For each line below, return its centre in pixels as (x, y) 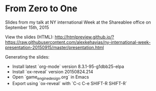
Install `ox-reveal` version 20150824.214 (52, 71)
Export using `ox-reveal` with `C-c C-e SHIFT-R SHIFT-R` (70, 83)
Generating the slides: (27, 57)
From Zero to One (41, 9)
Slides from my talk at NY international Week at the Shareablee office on (78, 22)
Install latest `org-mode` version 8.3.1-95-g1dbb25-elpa (68, 66)
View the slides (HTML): (29, 37)
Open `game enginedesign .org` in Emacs (51, 77)
